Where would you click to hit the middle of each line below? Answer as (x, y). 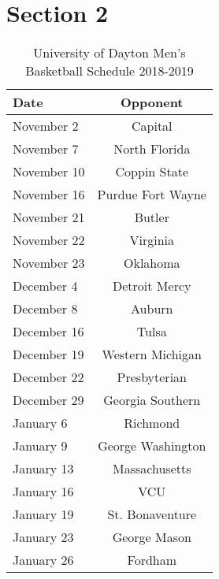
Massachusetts (152, 469)
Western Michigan (152, 354)
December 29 (48, 400)
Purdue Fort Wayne (152, 195)
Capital (152, 126)
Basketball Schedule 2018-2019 (109, 71)
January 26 (43, 560)
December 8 (45, 309)
